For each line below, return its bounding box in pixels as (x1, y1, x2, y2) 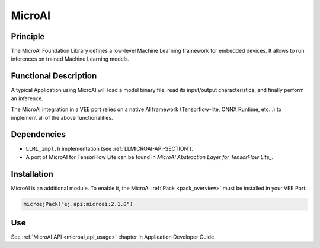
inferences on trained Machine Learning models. (11, 55, 130, 62)
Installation (11, 169, 53, 179)
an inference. (11, 95, 44, 102)
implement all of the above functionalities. (11, 114, 113, 121)
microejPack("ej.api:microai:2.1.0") (23, 201, 133, 207)
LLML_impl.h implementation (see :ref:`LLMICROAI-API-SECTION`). (25, 145, 194, 152)
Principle (11, 31, 45, 42)
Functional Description (11, 71, 97, 81)
